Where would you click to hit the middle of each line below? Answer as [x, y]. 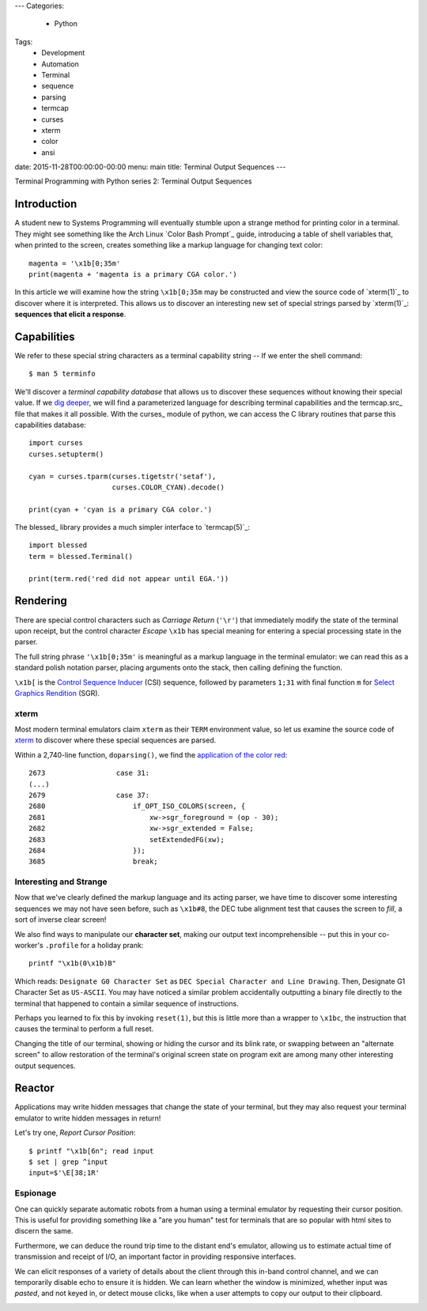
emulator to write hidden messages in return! [88, 1118]
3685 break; [93, 861]
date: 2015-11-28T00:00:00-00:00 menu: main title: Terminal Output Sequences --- [150, 167]
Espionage [36, 1193]
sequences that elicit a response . [70, 314]
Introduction [46, 204]
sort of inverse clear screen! [60, 920]
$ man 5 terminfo [62, 374]
